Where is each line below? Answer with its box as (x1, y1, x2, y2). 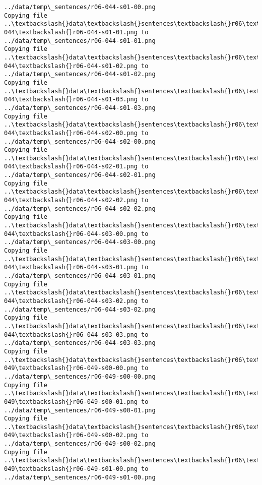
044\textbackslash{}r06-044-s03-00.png (4, 230, 138, 237)
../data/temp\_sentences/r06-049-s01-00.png (4, 473, 156, 481)
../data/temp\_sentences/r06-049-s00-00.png (4, 373, 156, 380)
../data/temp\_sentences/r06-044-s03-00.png (4, 238, 156, 246)
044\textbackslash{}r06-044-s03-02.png (4, 297, 138, 305)
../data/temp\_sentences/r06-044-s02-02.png (4, 205, 156, 212)
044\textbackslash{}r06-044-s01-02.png (4, 62, 138, 70)
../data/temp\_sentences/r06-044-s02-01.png (4, 171, 156, 179)
